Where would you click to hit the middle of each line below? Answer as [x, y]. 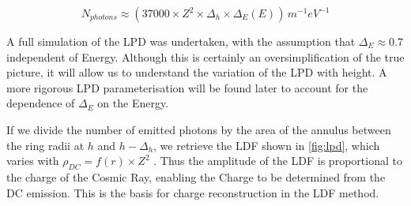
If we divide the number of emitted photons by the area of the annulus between [199, 129]
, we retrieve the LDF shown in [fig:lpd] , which [267, 145]
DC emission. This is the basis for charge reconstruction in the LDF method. [193, 192]
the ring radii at [45, 145]
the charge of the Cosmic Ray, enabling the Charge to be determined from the [196, 176]
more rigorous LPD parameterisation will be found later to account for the [187, 87]
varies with [33, 161]
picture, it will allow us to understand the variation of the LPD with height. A [197, 72]
